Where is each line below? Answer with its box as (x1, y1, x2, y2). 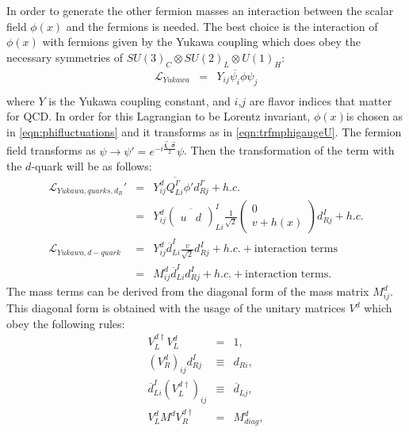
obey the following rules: (6, 315, 125, 331)
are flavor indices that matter (249, 92, 392, 109)
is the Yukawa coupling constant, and (48, 92, 231, 109)
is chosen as (346, 108, 403, 124)
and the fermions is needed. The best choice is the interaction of (66, 17, 378, 34)
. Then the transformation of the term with (184, 142, 395, 159)
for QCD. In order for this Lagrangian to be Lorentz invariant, (6, 108, 311, 124)
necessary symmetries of (6, 48, 123, 65)
